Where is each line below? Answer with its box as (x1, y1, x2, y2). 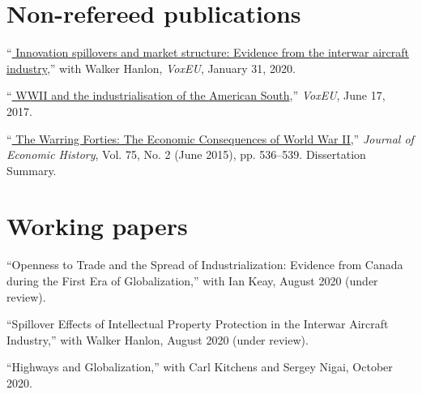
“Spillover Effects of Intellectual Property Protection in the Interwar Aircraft (6, 315, 389, 332)
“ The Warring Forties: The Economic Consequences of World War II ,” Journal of (6, 130, 414, 147)
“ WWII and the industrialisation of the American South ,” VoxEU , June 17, (6, 87, 386, 104)
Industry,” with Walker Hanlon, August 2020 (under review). (6, 331, 309, 348)
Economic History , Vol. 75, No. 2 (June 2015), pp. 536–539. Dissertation (6, 146, 366, 163)
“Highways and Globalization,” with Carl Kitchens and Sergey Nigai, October (6, 358, 393, 375)
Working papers (6, 209, 188, 242)
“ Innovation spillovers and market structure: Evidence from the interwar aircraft (6, 44, 410, 61)
